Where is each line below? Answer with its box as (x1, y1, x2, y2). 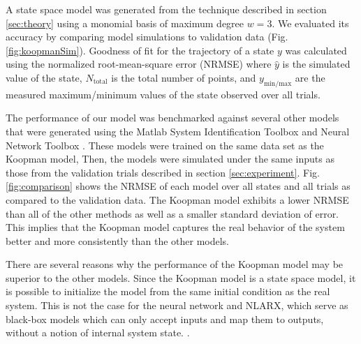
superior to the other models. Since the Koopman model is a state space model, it (6, 270, 356, 285)
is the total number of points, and (111, 70, 256, 84)
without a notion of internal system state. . (6, 325, 190, 340)
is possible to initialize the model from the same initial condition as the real (6, 284, 330, 299)
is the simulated (282, 57, 351, 71)
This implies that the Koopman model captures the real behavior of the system (6, 220, 345, 234)
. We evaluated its (272, 15, 349, 30)
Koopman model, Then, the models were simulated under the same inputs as (6, 151, 334, 166)
